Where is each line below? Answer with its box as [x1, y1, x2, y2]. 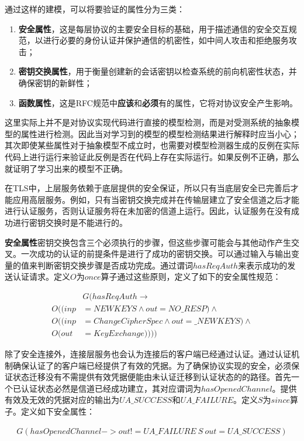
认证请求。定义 [12, 270, 70, 283]
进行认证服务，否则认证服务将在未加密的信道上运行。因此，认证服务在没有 [5, 205, 291, 217]
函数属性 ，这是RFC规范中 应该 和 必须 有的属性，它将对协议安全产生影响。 [18, 96, 298, 108]
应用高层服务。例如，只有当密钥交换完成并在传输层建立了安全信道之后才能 [12, 193, 299, 205]
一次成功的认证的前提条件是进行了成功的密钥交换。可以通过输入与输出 [20, 247, 291, 260]
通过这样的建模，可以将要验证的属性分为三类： [5, 3, 185, 15]
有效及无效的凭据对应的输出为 [5, 393, 119, 406]
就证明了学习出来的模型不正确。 [5, 162, 127, 174]
